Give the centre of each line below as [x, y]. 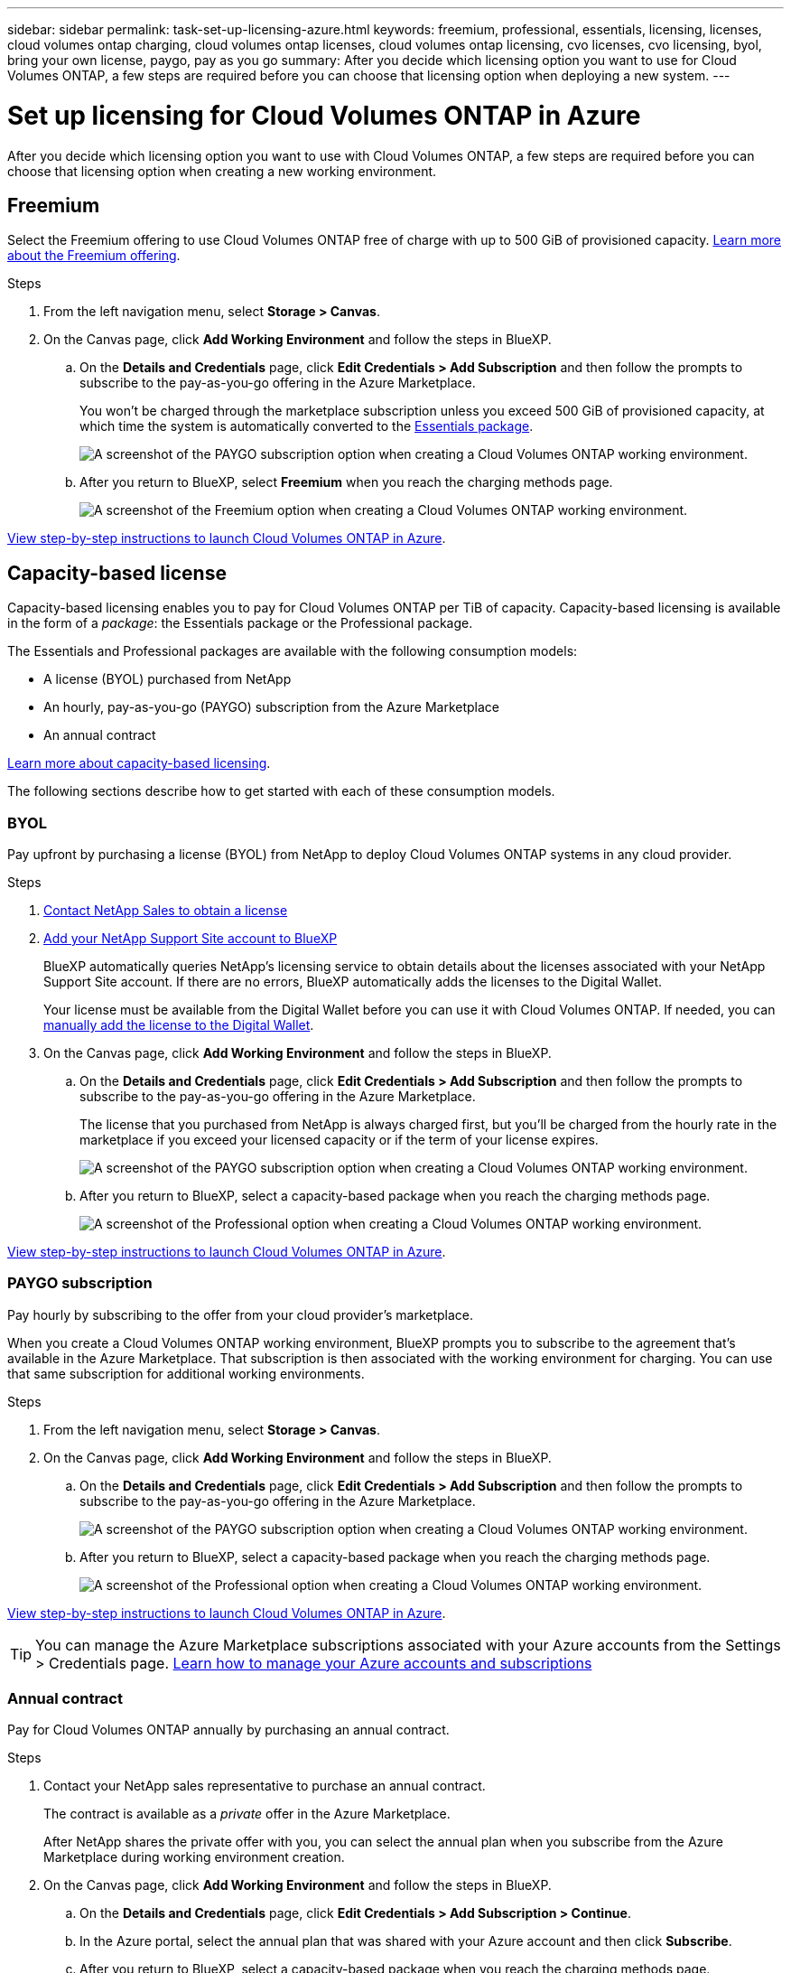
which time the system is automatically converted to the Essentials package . [307, 426]
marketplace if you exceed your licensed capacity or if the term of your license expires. [339, 1139]
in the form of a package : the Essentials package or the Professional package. [240, 623]
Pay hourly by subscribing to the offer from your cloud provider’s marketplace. [241, 1314]
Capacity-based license [117, 573]
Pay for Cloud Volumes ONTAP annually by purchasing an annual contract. [228, 1730]
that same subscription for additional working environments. [186, 1373]
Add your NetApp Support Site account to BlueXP [191, 938]
